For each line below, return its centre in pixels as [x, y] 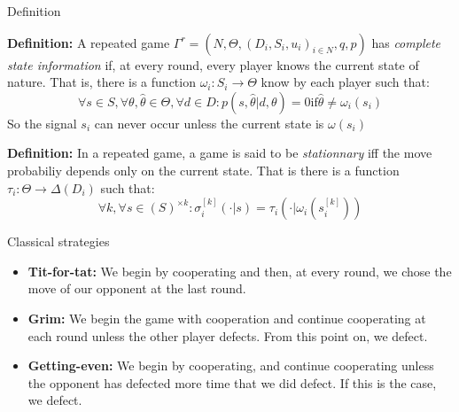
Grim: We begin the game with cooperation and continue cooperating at [227, 318]
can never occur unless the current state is [209, 123]
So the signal [42, 123]
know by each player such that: [345, 82]
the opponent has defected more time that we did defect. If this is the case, [232, 382]
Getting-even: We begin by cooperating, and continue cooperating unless [231, 365]
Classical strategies [58, 241]
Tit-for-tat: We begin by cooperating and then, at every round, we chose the [240, 271]
